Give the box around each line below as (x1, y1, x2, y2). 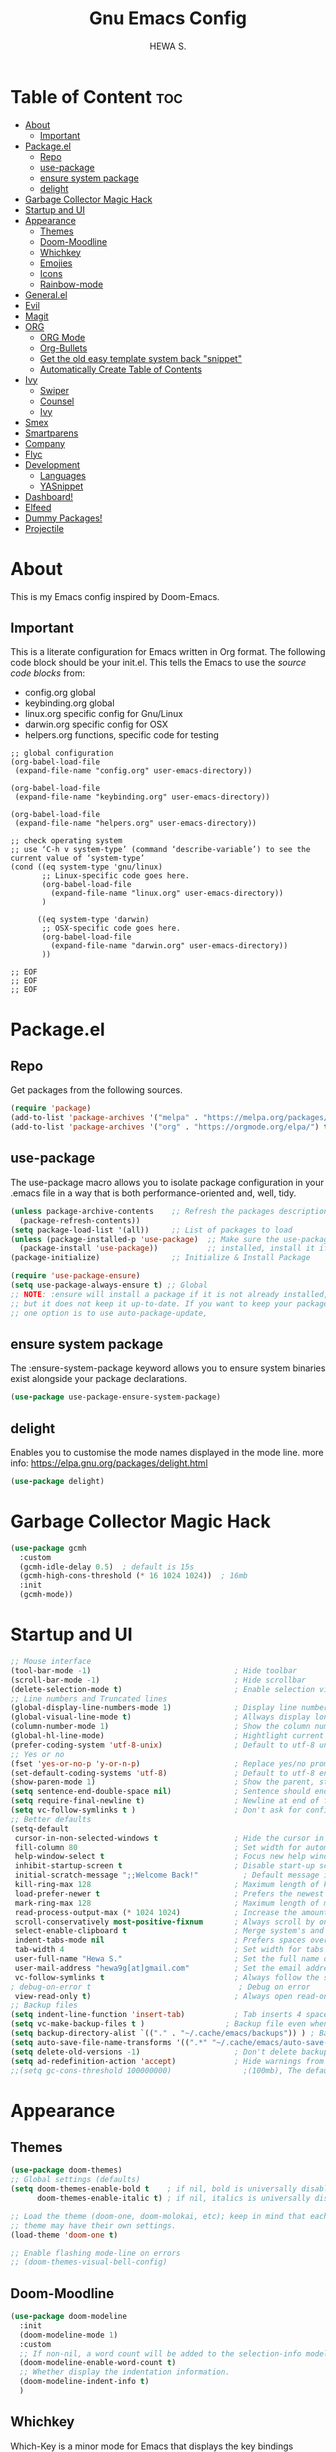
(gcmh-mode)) (19, 1590, 74, 1600)
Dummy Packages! (24, 512, 103, 524)
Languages (39, 469, 87, 481)
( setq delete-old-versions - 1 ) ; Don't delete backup (10, 2047, 329, 2057)
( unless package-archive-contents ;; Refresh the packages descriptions (10, 1206, 333, 1216)
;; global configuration (10, 748, 114, 759)
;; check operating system (10, 836, 123, 846)
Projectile (24, 522, 65, 534)
